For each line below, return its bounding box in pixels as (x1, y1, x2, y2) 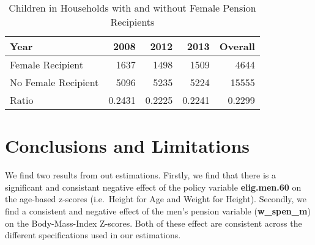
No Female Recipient (10, 75, 99, 89)
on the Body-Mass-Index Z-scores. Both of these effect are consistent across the (5, 216, 302, 229)
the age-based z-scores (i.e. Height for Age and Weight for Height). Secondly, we (5, 192, 307, 205)
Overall (219, 39, 255, 53)
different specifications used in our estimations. (5, 229, 181, 241)
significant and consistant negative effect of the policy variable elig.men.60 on (5, 180, 302, 193)
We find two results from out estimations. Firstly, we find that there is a (5, 169, 276, 181)
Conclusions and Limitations (5, 133, 250, 158)
